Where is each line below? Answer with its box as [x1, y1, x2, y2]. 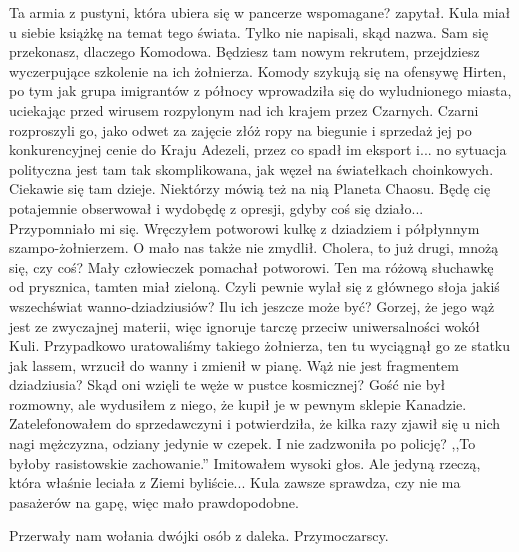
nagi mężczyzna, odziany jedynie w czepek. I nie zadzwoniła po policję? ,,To [9, 433, 476, 454]
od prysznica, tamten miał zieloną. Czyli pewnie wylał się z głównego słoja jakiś [9, 276, 500, 297]
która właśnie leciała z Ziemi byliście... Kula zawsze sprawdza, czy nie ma [9, 472, 461, 493]
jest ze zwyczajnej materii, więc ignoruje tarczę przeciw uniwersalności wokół [9, 315, 480, 336]
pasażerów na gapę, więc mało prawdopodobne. [9, 491, 299, 512]
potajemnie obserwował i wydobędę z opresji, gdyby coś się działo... [9, 197, 424, 218]
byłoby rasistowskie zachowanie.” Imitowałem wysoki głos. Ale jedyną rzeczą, [9, 452, 481, 473]
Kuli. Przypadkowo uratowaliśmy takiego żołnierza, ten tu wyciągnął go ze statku [9, 335, 511, 356]
